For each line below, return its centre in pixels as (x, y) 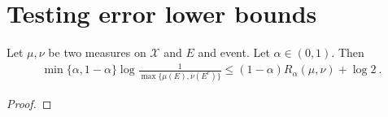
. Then (348, 52)
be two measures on (97, 52)
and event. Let (234, 52)
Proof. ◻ (29, 103)
